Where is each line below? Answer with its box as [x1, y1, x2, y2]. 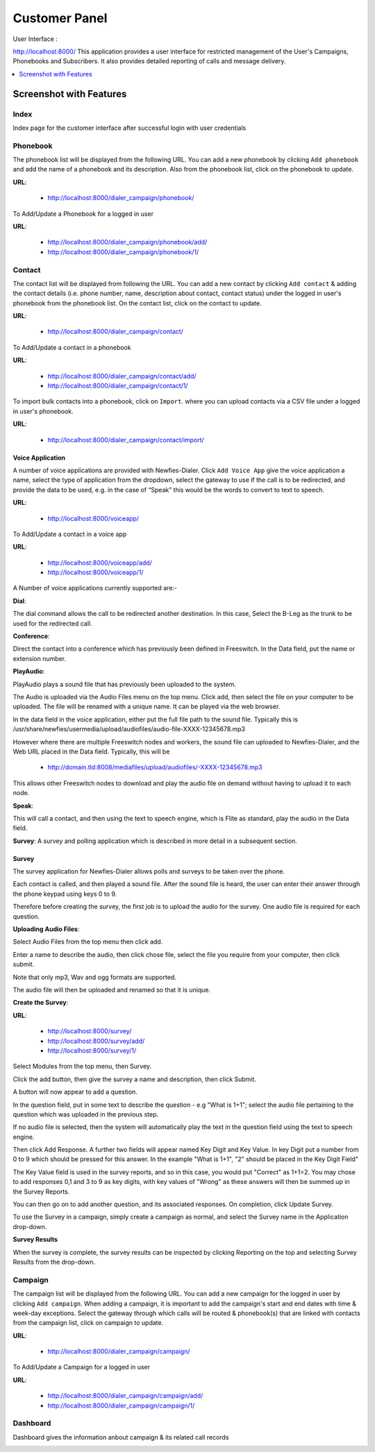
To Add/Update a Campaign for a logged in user [12, 1363, 151, 1371]
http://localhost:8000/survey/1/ [47, 1046, 137, 1055]
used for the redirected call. [12, 619, 92, 628]
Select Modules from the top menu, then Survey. [12, 1062, 152, 1071]
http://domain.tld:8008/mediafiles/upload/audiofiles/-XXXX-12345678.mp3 [47, 763, 263, 771]
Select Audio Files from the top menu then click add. [12, 937, 163, 946]
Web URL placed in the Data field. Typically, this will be [12, 747, 170, 756]
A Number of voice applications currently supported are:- [12, 584, 177, 592]
